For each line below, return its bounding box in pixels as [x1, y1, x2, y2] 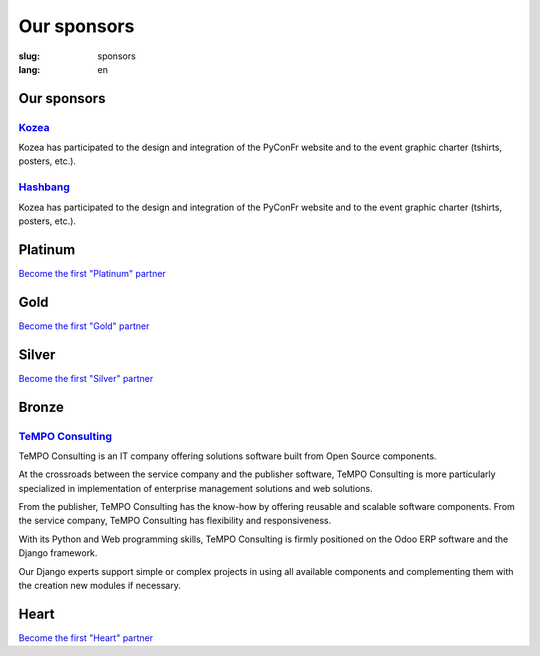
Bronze [18, 398, 65, 415]
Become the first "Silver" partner [18, 372, 154, 384]
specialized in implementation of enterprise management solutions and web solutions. [18, 482, 374, 494]
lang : [18, 63, 41, 75]
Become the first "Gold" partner [18, 320, 150, 332]
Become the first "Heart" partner [18, 631, 154, 644]
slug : [18, 50, 40, 62]
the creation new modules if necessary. [18, 580, 182, 592]
